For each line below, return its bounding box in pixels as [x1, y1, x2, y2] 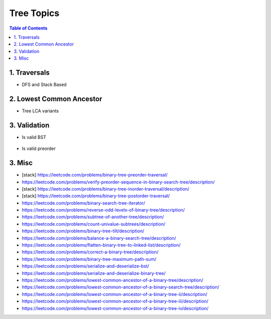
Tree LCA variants [22, 108, 59, 114]
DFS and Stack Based [22, 82, 67, 88]
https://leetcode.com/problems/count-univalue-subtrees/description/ [22, 221, 166, 227]
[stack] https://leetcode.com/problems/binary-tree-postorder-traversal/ [22, 193, 170, 199]
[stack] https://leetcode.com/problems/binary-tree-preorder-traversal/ [22, 172, 168, 178]
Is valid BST [22, 134, 47, 140]
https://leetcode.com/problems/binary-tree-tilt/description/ [22, 228, 145, 234]
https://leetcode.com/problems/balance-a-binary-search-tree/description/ [22, 235, 177, 241]
